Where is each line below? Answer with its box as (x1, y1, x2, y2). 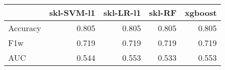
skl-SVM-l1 (49, 7, 95, 18)
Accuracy (8, 22, 41, 34)
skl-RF (149, 7, 177, 18)
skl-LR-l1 (103, 7, 141, 18)
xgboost (184, 7, 217, 18)
